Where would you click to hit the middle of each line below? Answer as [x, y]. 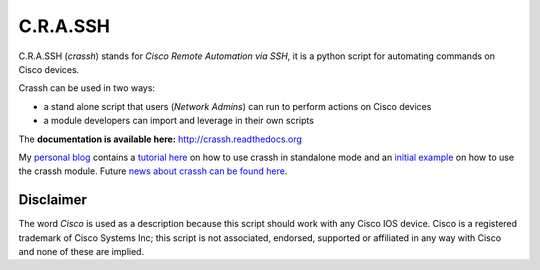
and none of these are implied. [81, 251]
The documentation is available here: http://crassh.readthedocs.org [160, 139]
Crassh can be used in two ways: [86, 88]
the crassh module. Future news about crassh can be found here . [153, 171]
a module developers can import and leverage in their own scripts [179, 121]
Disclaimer [52, 200]
